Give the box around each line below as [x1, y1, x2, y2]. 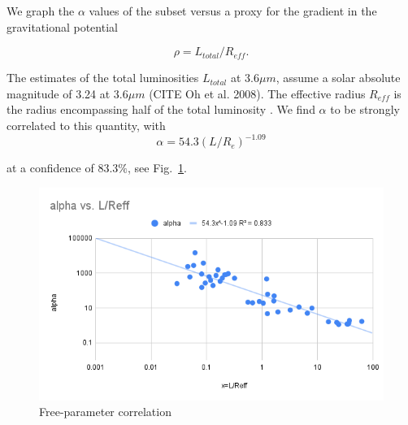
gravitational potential [7, 18, 118, 35]
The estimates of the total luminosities [7, 69, 199, 86]
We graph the [7, 2, 75, 19]
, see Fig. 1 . [127, 159, 187, 176]
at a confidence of [7, 159, 94, 176]
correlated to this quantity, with [7, 116, 166, 133]
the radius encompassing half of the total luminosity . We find [7, 101, 315, 118]
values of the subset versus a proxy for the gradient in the [89, 2, 377, 19]
